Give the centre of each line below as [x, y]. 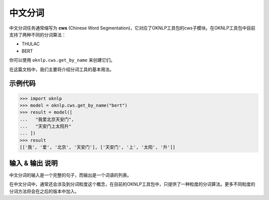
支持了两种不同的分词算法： [38, 34]
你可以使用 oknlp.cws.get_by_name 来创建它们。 [62, 60]
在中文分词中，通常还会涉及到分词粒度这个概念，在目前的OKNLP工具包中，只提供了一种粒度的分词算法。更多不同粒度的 [132, 184]
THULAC [31, 44]
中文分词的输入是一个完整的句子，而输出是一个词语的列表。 [70, 175]
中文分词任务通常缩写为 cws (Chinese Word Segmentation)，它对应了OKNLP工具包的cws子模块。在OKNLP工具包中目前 [132, 28]
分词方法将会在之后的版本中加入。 [44, 191]
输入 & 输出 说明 [34, 163]
